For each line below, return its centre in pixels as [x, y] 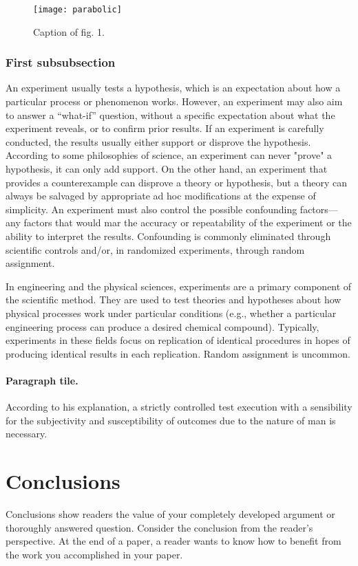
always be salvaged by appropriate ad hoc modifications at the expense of [161, 196]
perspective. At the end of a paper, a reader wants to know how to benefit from [173, 541]
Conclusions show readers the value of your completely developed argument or [170, 514]
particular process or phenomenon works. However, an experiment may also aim [174, 101]
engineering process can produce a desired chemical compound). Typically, [162, 326]
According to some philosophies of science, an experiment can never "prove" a [169, 155]
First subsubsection [61, 62]
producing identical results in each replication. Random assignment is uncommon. [178, 353]
